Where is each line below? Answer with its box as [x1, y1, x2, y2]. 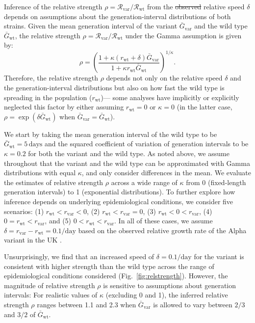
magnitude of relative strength [4, 280, 95, 290]
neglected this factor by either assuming [4, 102, 124, 112]
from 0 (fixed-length [186, 177, 246, 187]
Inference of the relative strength [4, 1, 102, 11]
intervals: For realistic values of [4, 290, 98, 300]
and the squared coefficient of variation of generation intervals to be [45, 138, 249, 149]
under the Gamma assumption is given [125, 30, 242, 40]
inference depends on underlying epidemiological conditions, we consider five [4, 196, 233, 206]
